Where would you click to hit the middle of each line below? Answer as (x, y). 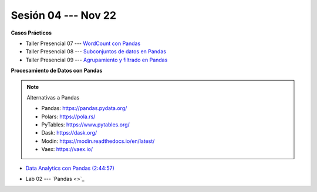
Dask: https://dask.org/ (69, 133)
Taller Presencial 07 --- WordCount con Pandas (83, 43)
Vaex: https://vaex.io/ (67, 149)
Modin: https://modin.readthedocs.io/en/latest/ (98, 141)
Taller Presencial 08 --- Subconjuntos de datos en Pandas (96, 52)
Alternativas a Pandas (53, 97)
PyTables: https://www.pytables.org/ (86, 125)
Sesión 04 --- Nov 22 (64, 15)
